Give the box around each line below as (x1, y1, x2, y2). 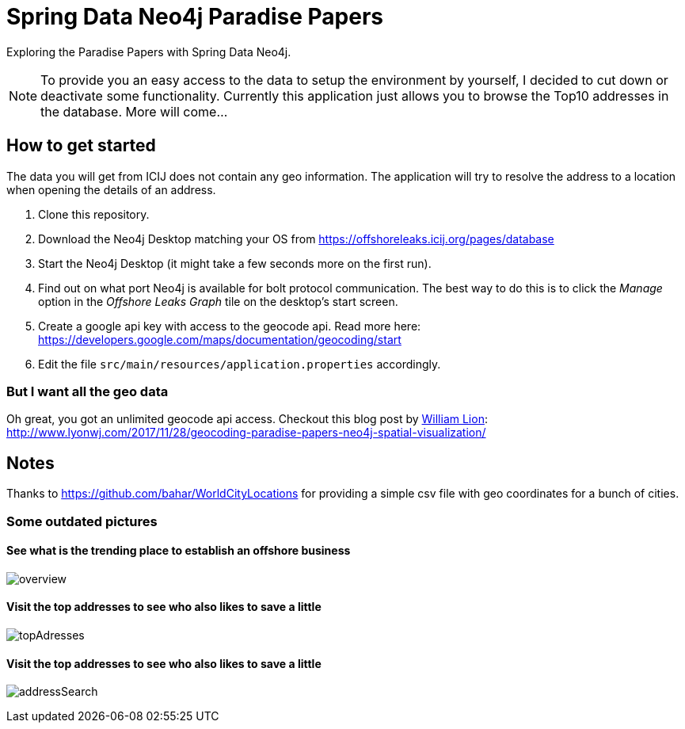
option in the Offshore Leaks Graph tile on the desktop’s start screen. (38, 294, 398, 308)
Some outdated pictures (6, 513, 158, 529)
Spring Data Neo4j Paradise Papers (6, 3, 383, 30)
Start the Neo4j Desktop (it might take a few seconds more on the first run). (38, 256, 432, 270)
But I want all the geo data (6, 383, 169, 399)
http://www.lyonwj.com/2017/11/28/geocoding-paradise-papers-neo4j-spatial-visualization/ (6, 426, 486, 440)
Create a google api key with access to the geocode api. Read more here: (38, 319, 421, 333)
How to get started (6, 135, 156, 156)
